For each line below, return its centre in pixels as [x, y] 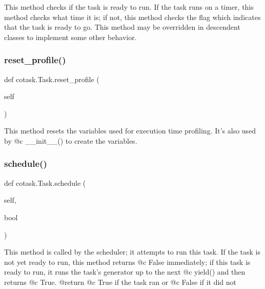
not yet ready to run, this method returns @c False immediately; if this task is [127, 262]
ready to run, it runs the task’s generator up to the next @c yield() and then [125, 272]
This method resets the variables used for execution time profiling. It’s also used [130, 131]
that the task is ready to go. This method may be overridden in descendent [122, 27]
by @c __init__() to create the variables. [71, 140]
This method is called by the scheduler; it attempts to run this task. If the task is [132, 252]
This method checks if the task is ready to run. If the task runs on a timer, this [129, 7]
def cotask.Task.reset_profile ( [52, 79]
